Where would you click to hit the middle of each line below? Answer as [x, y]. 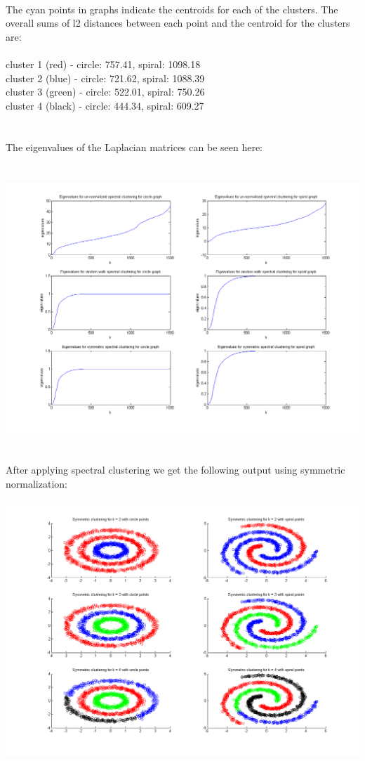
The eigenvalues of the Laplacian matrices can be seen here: [134, 147]
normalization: [36, 483]
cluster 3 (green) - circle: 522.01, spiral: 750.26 [105, 92]
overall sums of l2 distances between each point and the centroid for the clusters [178, 23]
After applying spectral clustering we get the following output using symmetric [175, 470]
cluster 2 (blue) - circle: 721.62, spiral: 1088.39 [105, 78]
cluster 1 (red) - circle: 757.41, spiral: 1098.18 [103, 64]
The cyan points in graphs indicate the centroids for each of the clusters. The [172, 9]
